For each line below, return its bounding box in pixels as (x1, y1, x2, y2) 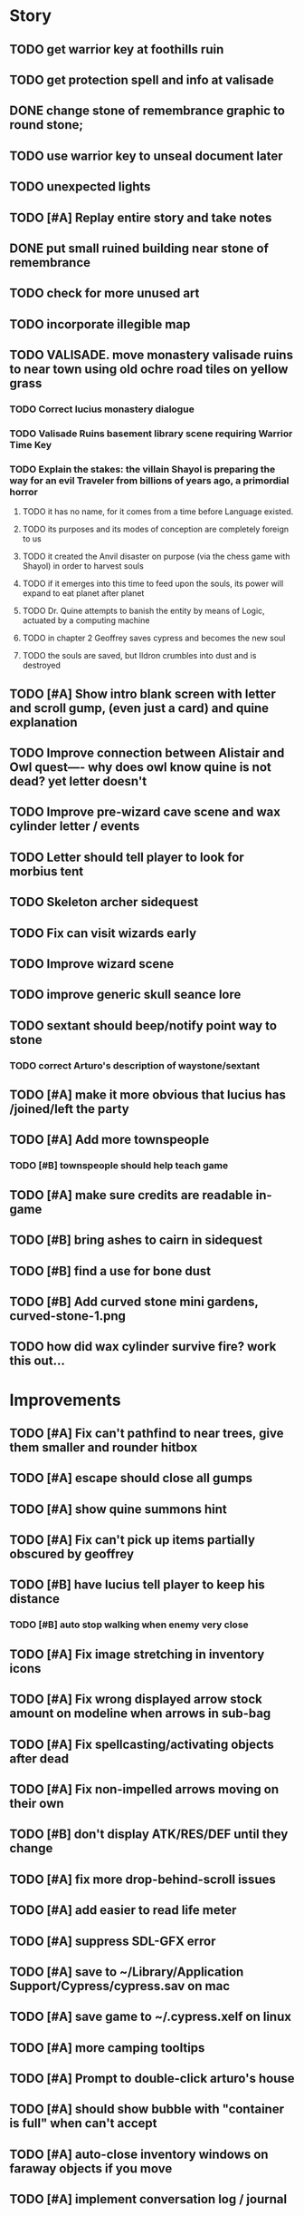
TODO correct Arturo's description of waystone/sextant (9, 1059, 261, 1071)
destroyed (22, 659, 61, 671)
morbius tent (9, 864, 84, 879)
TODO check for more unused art (9, 286, 200, 301)
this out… (9, 1353, 65, 1369)
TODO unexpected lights (9, 179, 151, 195)
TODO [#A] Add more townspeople (9, 1132, 210, 1147)
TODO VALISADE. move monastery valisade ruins (9, 347, 294, 363)
